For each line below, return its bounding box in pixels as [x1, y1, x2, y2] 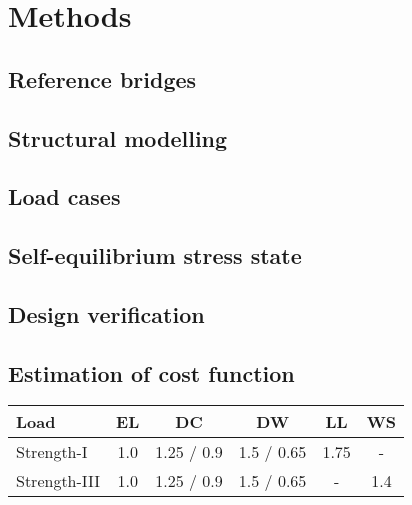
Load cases [8, 181, 121, 212]
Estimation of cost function [8, 357, 295, 388]
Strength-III [16, 469, 101, 493]
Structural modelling [8, 122, 228, 153]
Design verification [8, 298, 205, 329]
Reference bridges [8, 63, 197, 94]
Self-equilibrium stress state [8, 240, 302, 271]
